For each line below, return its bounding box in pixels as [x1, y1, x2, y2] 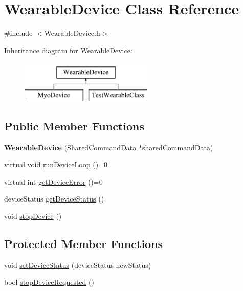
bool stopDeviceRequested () [4, 277, 94, 287]
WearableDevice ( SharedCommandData [4, 142, 137, 152]
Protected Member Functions [4, 236, 163, 252]
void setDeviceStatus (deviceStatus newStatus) [4, 259, 151, 270]
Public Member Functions [4, 118, 144, 133]
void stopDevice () [4, 211, 62, 221]
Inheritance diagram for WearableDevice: [4, 44, 132, 55]
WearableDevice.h [44, 28, 100, 38]
